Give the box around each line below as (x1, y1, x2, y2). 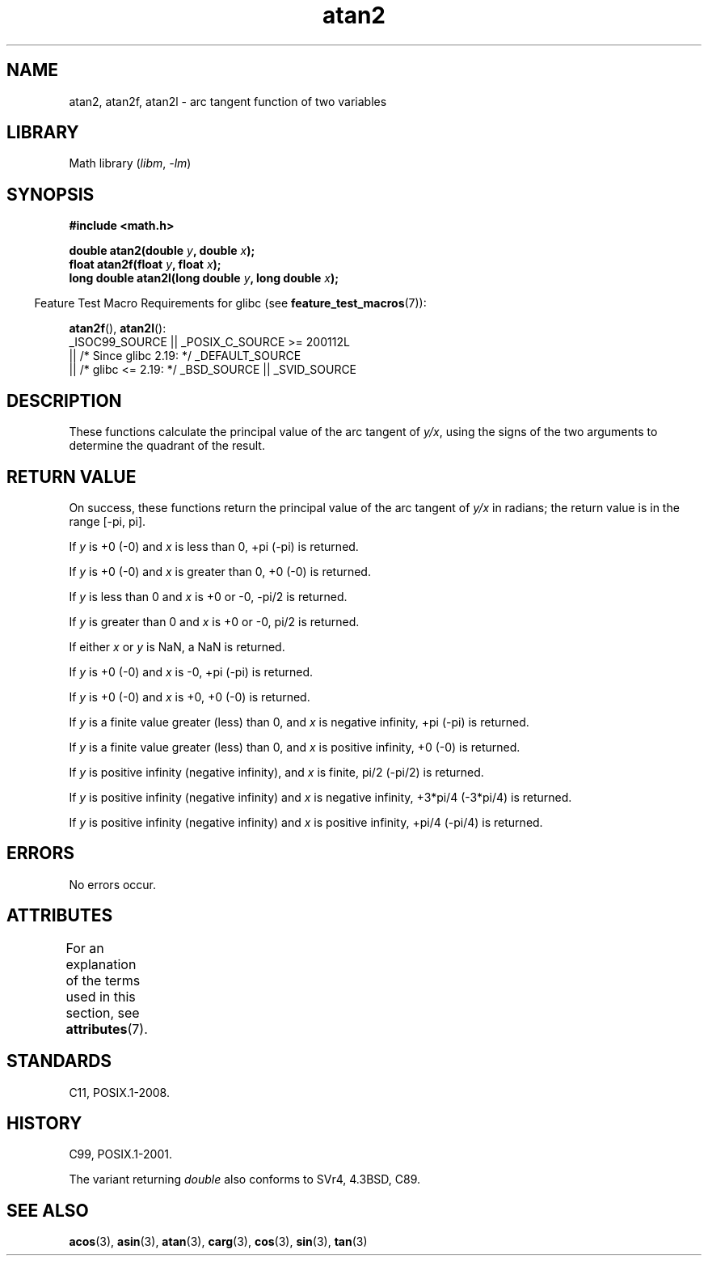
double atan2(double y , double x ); (69, 244, 255, 258)
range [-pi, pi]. (69, 514, 146, 528)
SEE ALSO (6, 1200, 89, 1221)
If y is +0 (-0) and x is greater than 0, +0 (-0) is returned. (69, 564, 371, 578)
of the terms (65, 972, 141, 989)
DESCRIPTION (6, 390, 122, 411)
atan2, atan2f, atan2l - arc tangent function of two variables (69, 94, 387, 108)
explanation (65, 955, 137, 972)
